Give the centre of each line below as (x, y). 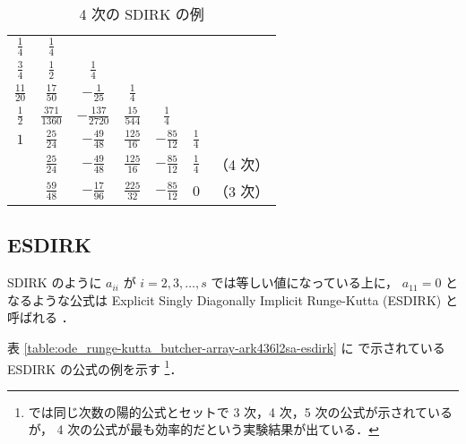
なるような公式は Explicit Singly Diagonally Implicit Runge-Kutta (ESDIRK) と (233, 299)
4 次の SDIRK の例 (142, 14)
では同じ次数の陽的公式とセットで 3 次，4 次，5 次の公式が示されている (241, 411)
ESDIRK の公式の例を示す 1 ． (95, 367)
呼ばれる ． (41, 317)
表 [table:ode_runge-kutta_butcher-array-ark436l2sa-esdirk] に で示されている (226, 348)
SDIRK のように (55, 282)
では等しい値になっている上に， (305, 282)
